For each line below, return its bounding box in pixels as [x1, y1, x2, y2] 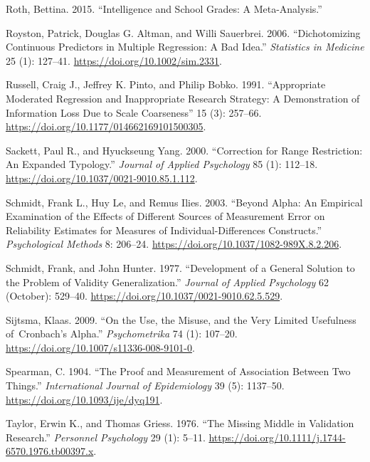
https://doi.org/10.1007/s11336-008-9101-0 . [6, 340, 195, 355]
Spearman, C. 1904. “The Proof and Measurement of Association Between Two [6, 364, 351, 379]
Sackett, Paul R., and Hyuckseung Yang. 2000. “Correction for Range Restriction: [6, 142, 363, 157]
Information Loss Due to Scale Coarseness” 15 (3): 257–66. [6, 105, 262, 120]
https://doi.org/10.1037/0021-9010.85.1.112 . [6, 170, 198, 185]
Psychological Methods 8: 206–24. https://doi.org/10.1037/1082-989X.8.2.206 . [6, 236, 342, 251]
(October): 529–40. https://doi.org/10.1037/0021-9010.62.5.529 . [6, 288, 283, 303]
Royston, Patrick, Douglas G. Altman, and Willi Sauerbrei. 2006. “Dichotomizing [6, 25, 361, 40]
